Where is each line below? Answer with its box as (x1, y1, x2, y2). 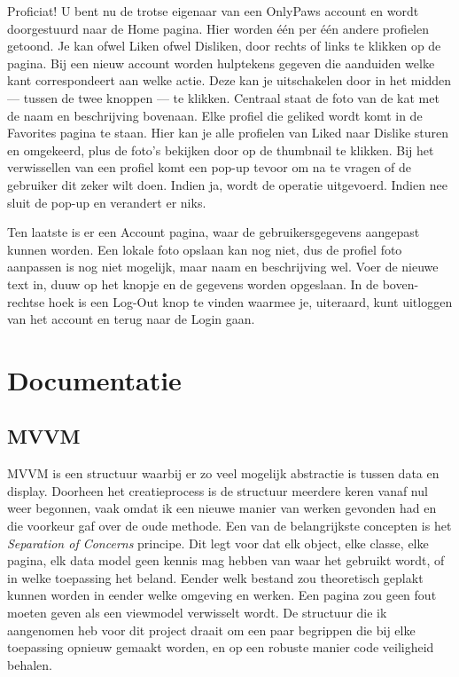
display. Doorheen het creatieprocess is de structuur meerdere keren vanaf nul (7, 481, 428, 500)
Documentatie (7, 361, 182, 398)
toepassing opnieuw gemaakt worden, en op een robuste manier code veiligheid (7, 638, 434, 657)
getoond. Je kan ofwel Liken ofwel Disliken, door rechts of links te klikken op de (7, 36, 441, 55)
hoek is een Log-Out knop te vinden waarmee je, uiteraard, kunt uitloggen (48, 292, 453, 311)
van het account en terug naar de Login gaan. (7, 310, 255, 328)
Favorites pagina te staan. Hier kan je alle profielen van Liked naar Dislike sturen (7, 123, 449, 142)
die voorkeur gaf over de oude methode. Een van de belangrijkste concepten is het (7, 516, 452, 535)
